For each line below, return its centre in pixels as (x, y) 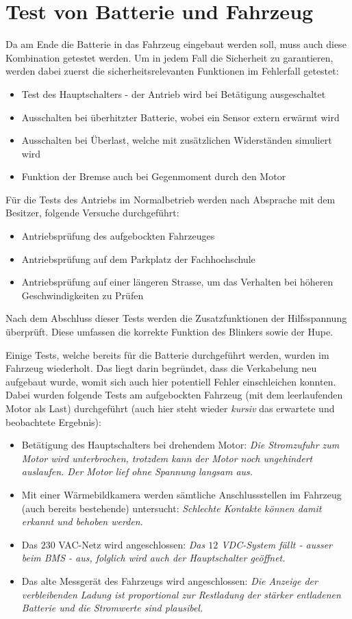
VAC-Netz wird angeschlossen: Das (132, 544)
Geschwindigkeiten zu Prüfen (83, 295)
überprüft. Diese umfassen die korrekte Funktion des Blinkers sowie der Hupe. (169, 332)
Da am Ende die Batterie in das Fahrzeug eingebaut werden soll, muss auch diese (176, 44)
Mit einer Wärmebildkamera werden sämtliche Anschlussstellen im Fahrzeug (181, 494)
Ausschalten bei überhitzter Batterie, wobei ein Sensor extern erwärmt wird (180, 117)
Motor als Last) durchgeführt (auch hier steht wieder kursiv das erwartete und (170, 408)
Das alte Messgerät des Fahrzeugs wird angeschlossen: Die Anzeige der (169, 580)
